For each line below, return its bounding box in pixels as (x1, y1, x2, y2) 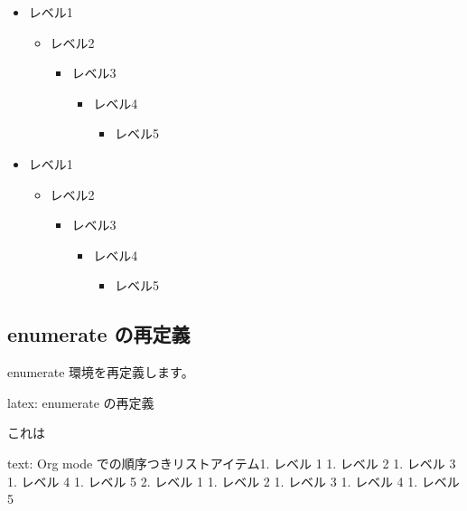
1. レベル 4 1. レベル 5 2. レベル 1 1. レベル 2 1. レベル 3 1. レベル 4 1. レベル (7, 471, 460, 490)
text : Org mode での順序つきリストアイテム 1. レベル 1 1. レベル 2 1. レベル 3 (7, 453, 456, 472)
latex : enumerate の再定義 (7, 393, 154, 412)
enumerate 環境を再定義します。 (7, 363, 194, 382)
